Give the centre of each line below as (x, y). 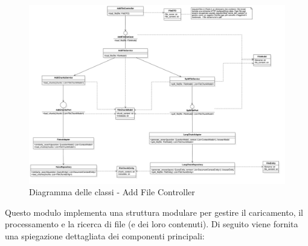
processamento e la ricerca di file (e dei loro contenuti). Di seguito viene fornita (152, 224)
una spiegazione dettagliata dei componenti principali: (105, 236)
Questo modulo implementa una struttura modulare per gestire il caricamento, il (154, 212)
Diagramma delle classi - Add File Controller (112, 192)
